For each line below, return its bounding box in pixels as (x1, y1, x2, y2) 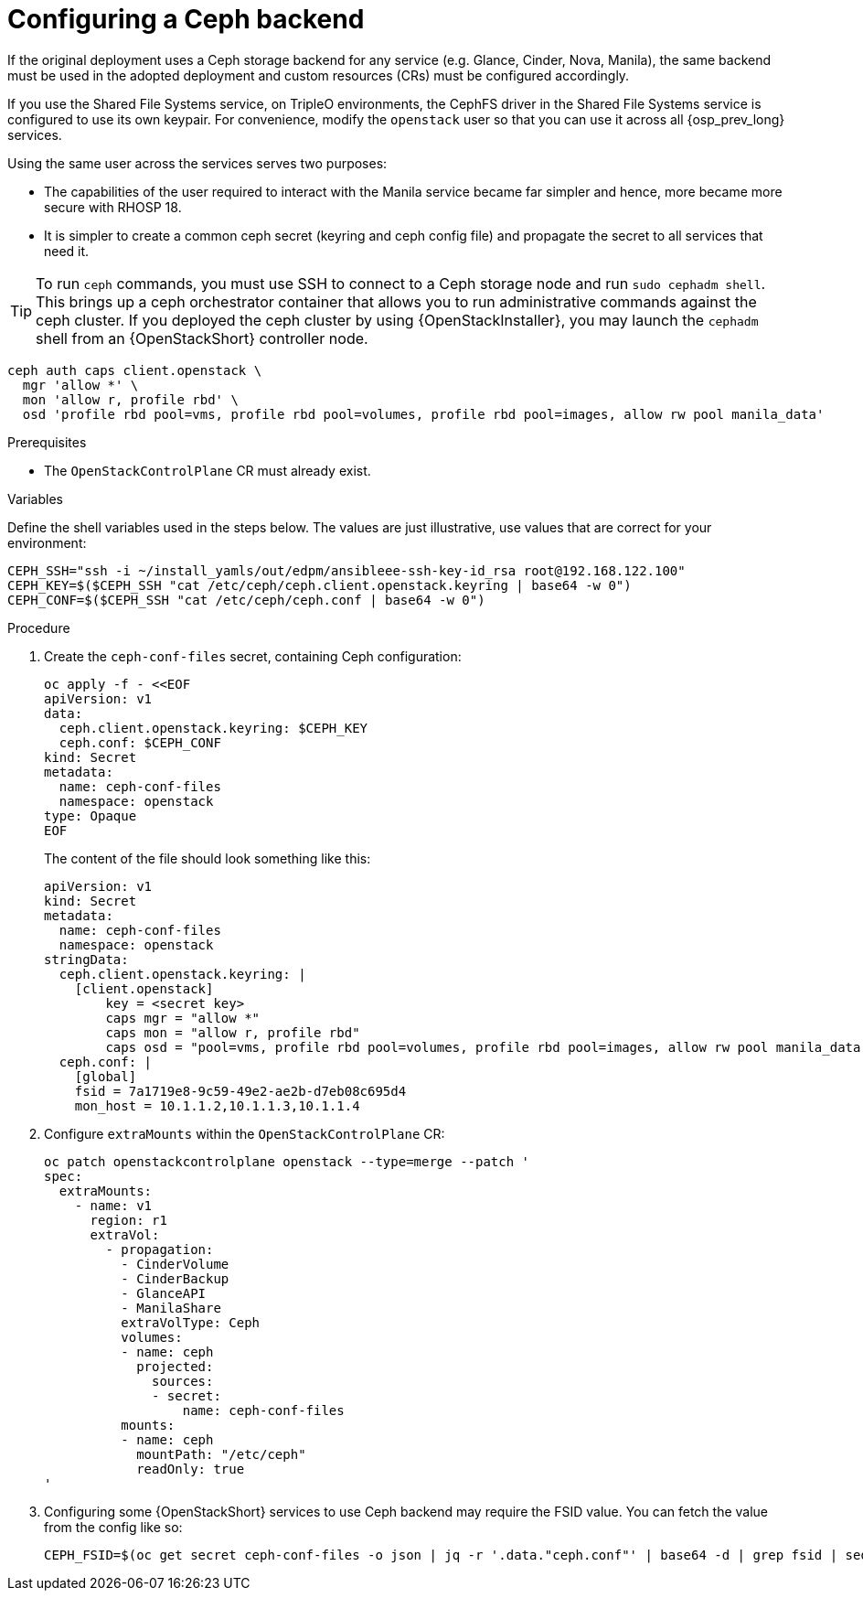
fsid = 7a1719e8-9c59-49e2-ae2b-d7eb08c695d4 (74, 1083, 407, 1099)
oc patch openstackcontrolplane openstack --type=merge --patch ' (44, 1153, 530, 1169)
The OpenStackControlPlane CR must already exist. (44, 462, 371, 478)
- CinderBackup (121, 1271, 229, 1286)
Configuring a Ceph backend (7, 4, 365, 35)
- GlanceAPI (121, 1285, 207, 1301)
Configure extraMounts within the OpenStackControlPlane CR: (44, 1125, 445, 1142)
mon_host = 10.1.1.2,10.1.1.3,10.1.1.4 (74, 1098, 360, 1113)
